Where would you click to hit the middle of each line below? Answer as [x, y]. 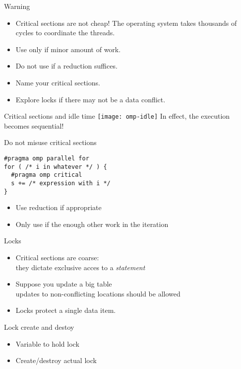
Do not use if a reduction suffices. [66, 66]
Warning [17, 6]
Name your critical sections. [58, 82]
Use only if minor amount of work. [68, 49]
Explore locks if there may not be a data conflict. [90, 99]
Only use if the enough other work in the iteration [92, 224]
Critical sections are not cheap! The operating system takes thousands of [126, 23]
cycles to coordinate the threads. [65, 33]
